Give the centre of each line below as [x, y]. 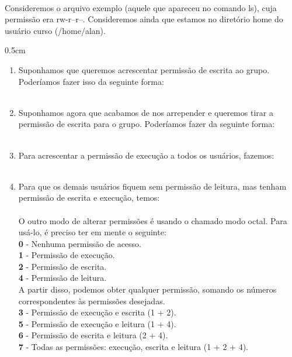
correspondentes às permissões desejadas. [92, 301]
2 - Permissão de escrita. [62, 266]
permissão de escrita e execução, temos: [89, 198]
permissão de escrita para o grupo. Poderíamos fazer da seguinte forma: [147, 124]
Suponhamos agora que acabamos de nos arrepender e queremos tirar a [146, 112]
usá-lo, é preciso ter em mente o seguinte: [92, 232]
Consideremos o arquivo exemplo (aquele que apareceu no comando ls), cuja [141, 7]
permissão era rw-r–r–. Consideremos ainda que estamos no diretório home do [144, 19]
